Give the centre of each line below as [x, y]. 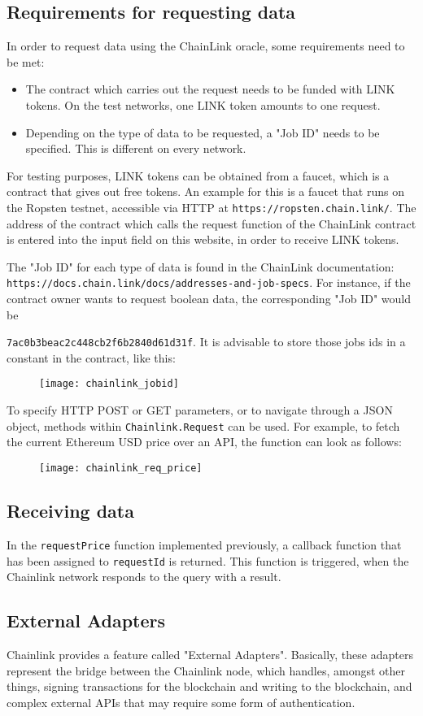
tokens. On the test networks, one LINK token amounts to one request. [203, 104]
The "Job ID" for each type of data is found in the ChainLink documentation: [201, 266]
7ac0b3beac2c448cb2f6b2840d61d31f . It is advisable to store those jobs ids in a [206, 342]
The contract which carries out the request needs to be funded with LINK [210, 89]
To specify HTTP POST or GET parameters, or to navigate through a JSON [200, 410]
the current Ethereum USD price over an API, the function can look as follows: [204, 442]
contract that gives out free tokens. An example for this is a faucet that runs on [205, 191]
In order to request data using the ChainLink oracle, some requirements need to [206, 46]
